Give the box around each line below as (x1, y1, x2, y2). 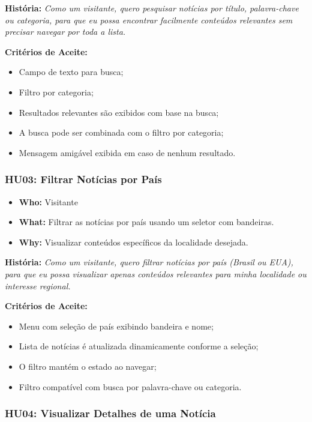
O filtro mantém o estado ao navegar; (19, 360, 157, 372)
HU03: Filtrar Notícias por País (5, 172, 162, 187)
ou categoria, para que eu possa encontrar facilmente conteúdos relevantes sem (5, 13, 293, 26)
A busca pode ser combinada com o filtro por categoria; (19, 126, 224, 139)
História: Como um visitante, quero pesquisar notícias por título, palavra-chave (5, 2, 299, 14)
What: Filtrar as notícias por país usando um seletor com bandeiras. (19, 216, 274, 228)
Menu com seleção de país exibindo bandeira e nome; (19, 319, 214, 332)
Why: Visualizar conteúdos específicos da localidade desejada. (19, 235, 248, 248)
